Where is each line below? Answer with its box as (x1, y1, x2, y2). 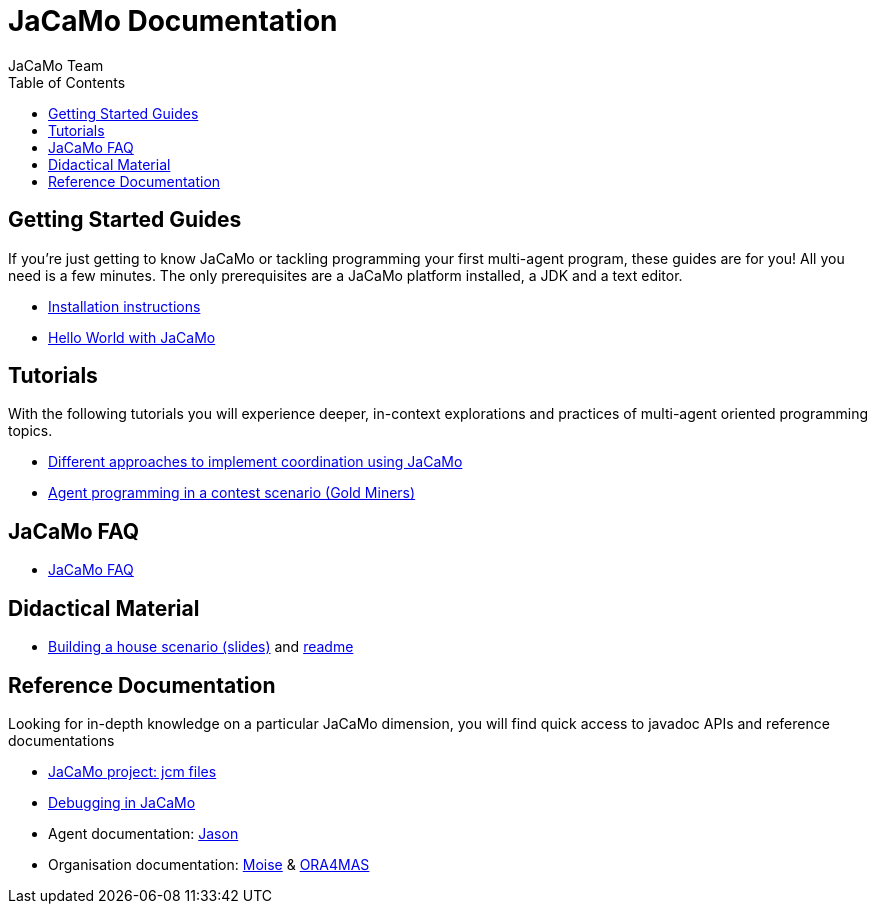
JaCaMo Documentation (8, 4, 338, 38)
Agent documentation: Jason (48, 824, 239, 842)
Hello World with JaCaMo (48, 328, 216, 346)
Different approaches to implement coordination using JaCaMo (48, 453, 463, 471)
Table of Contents (8, 73, 126, 91)
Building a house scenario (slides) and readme (48, 638, 354, 656)
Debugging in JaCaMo (48, 793, 196, 811)
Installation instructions (48, 297, 201, 315)
